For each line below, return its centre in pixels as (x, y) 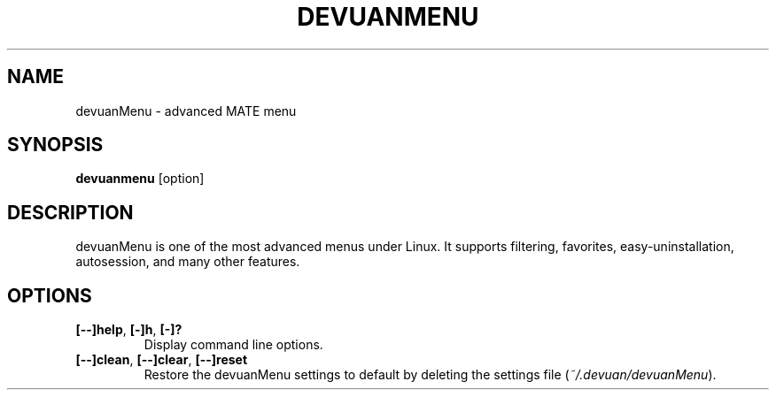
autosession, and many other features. (188, 262)
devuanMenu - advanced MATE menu (186, 111)
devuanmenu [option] (140, 179)
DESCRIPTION (70, 212)
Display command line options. (233, 345)
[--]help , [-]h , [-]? (129, 330)
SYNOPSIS (55, 145)
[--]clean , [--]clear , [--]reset (162, 360)
